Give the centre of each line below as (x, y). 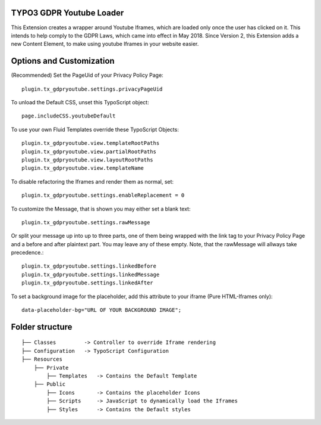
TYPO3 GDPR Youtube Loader (67, 13)
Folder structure (42, 327)
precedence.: (27, 253)
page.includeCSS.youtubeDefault (69, 116)
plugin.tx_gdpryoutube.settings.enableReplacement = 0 (103, 196)
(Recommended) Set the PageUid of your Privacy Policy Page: (87, 75)
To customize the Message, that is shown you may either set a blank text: (101, 209)
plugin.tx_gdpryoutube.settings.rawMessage (86, 222)
